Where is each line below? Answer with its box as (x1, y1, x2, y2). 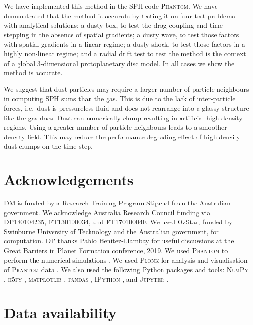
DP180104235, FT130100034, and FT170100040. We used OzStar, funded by (4, 217, 233, 227)
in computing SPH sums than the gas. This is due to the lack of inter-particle (4, 93, 235, 103)
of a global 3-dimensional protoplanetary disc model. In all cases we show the (4, 58, 235, 68)
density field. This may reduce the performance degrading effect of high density (4, 131, 240, 141)
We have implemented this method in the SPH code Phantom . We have (4, 1, 218, 11)
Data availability (4, 302, 117, 322)
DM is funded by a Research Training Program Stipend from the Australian (4, 198, 231, 208)
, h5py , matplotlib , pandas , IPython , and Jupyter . (4, 274, 169, 284)
